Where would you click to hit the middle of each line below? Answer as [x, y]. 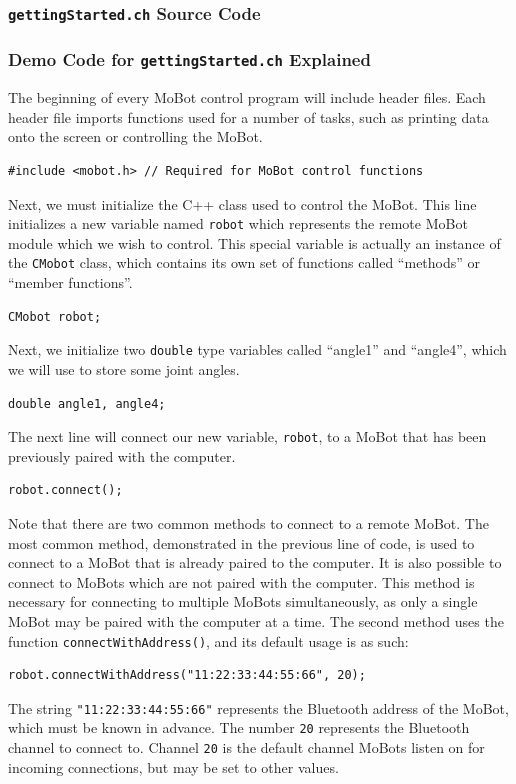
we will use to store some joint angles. [124, 368]
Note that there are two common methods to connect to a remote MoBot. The [248, 522]
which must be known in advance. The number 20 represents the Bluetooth [239, 727]
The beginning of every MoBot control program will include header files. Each [247, 97]
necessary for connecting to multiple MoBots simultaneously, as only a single [243, 601]
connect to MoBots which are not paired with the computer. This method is [241, 581]
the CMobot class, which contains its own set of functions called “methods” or [244, 262]
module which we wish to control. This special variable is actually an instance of [254, 242]
